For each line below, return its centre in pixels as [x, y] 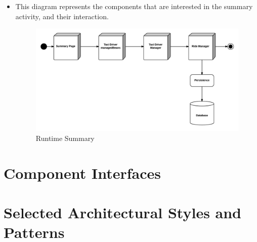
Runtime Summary [65, 138]
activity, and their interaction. [62, 16]
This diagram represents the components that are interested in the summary [134, 6]
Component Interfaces [82, 173]
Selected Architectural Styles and [123, 212]
